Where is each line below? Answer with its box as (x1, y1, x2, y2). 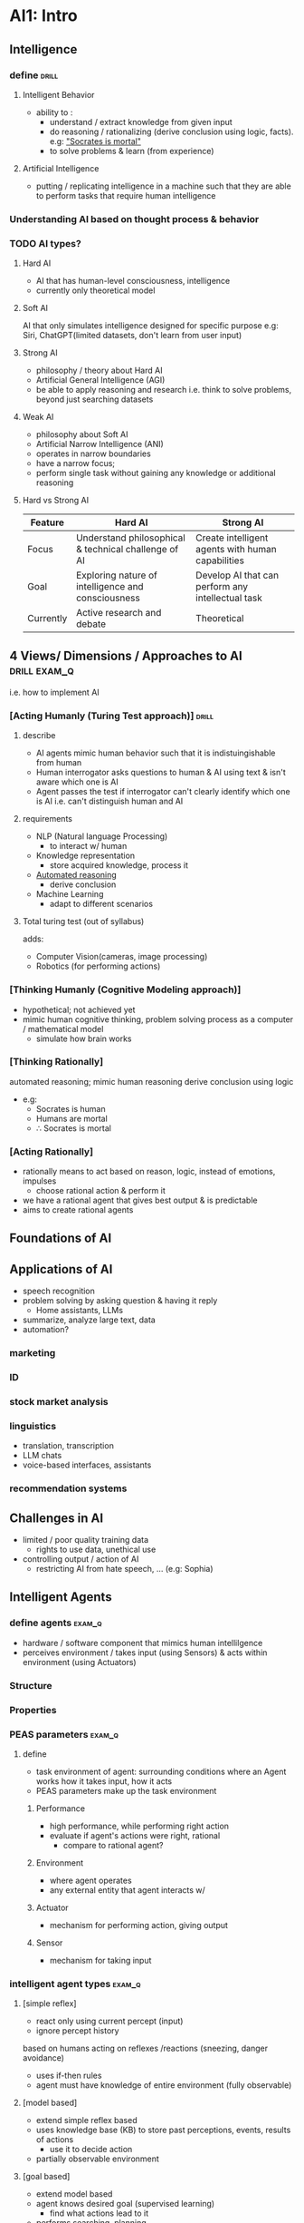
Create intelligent (195, 531, 269, 544)
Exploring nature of (75, 569, 158, 581)
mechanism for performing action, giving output (49, 1919, 229, 1930)
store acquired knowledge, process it (49, 860, 188, 871)
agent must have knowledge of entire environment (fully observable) (35, 2080, 292, 2091)
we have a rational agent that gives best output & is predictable (22, 1194, 258, 1206)
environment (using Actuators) (22, 1656, 138, 1667)
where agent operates (49, 1875, 133, 1886)
